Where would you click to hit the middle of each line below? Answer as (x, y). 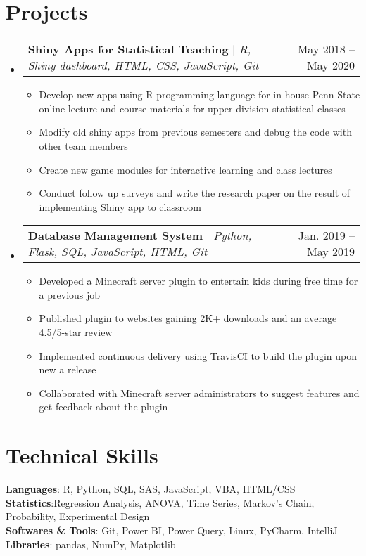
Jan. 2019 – (326, 235)
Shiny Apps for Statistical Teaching (128, 49)
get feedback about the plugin (103, 407)
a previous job (70, 294)
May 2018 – (326, 49)
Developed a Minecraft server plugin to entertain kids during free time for (198, 281)
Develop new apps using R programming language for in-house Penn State (200, 95)
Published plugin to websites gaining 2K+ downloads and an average (188, 318)
